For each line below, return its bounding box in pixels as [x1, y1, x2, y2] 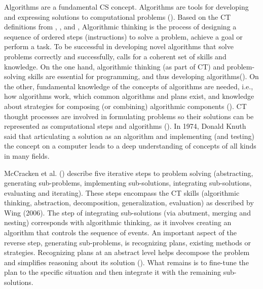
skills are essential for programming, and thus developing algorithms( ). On [28, 71, 259, 82]
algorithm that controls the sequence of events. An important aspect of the [4, 227, 237, 238]
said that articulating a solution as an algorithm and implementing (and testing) [4, 130, 254, 141]
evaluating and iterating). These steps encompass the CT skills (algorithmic [4, 187, 240, 198]
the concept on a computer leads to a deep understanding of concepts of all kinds [4, 140, 256, 151]
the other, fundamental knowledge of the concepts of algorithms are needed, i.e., [4, 81, 253, 91]
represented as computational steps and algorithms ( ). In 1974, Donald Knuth [4, 121, 246, 131]
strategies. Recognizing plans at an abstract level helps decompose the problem [4, 247, 250, 258]
